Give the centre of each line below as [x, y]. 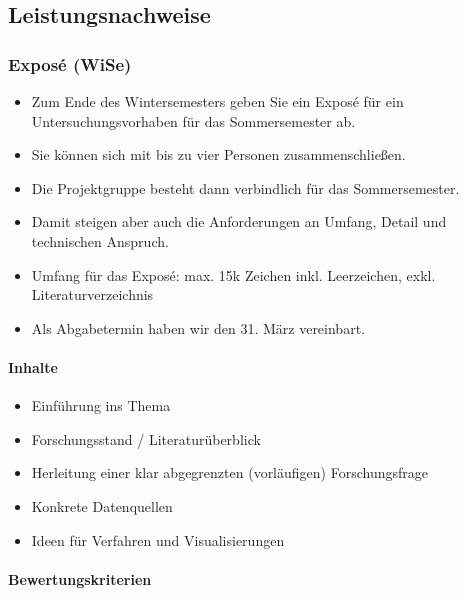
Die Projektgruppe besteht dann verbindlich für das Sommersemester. [245, 187]
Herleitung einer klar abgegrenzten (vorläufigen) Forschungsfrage [229, 472]
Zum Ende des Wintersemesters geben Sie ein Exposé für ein [217, 101]
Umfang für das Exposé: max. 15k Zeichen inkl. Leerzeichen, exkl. [233, 274]
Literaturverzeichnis [92, 294]
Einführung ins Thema [101, 405]
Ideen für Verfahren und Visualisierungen [158, 539]
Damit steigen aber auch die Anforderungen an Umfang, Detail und [239, 221]
